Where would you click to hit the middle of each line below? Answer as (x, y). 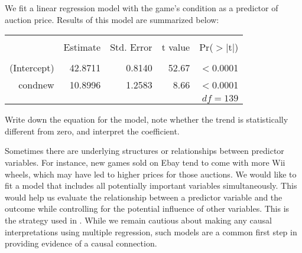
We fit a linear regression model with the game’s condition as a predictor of (142, 8)
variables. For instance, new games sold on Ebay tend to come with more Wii (145, 162)
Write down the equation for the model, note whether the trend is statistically (147, 119)
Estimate (82, 47)
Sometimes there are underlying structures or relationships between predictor (144, 151)
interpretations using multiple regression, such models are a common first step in (151, 231)
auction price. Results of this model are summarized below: (112, 19)
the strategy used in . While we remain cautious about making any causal (138, 220)
